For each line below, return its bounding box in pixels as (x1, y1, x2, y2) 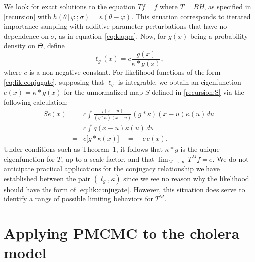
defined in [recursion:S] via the (152, 87, 244, 97)
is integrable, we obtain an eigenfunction (118, 76, 241, 87)
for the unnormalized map (64, 87, 143, 97)
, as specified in (204, 1, 251, 11)
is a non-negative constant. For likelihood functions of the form (29, 67, 221, 77)
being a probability (190, 30, 248, 41)
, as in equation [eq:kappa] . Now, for (54, 30, 166, 41)
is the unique (180, 143, 220, 154)
